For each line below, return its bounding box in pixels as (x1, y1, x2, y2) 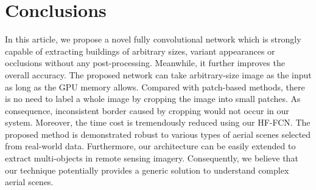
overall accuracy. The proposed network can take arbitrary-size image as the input (5, 68, 312, 81)
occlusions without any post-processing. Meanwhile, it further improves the (5, 56, 285, 69)
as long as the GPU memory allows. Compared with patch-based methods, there (5, 80, 305, 93)
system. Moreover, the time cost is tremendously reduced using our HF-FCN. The (5, 116, 311, 129)
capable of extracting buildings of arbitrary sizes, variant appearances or (5, 44, 275, 57)
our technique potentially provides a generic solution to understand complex (5, 163, 289, 176)
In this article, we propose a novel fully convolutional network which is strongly (5, 33, 301, 46)
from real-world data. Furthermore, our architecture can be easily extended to (5, 140, 296, 152)
